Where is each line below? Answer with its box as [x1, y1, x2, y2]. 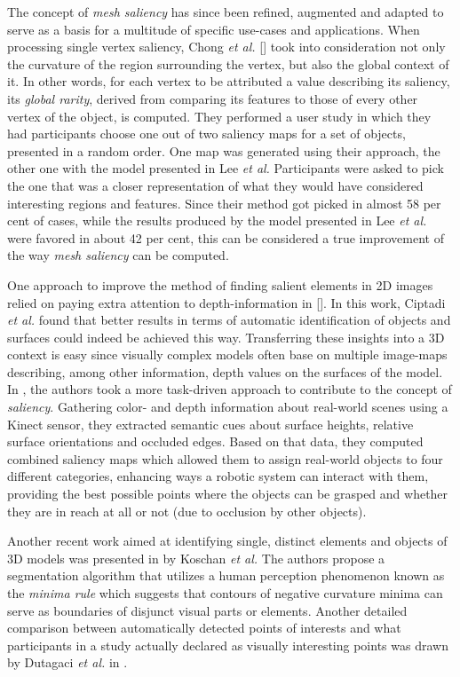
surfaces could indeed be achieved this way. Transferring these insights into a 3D [7, 327, 445, 346]
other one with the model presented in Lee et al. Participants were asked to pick [7, 159, 444, 177]
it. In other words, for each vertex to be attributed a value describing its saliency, [7, 72, 450, 91]
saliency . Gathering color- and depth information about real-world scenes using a [7, 398, 448, 416]
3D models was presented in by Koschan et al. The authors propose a [7, 548, 385, 567]
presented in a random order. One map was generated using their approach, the [7, 141, 440, 160]
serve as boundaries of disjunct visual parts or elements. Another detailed [7, 601, 408, 619]
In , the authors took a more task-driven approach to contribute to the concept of [7, 380, 452, 398]
